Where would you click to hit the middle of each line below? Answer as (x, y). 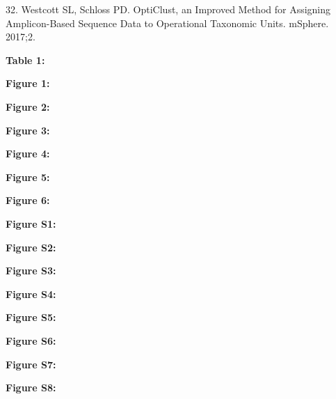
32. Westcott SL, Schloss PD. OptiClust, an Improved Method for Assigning (168, 9)
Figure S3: (31, 271)
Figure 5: (28, 177)
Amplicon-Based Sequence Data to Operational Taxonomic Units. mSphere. (167, 23)
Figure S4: (31, 294)
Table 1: (25, 60)
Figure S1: (31, 223)
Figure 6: (28, 200)
